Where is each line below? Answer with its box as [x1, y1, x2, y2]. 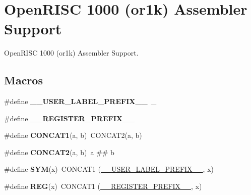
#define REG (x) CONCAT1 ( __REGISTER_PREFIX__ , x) [4, 181, 202, 191]
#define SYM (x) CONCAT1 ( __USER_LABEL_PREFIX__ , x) [4, 164, 214, 174]
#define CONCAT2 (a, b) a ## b [4, 147, 114, 157]
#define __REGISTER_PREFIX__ [4, 113, 135, 123]
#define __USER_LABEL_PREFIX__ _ [4, 96, 157, 107]
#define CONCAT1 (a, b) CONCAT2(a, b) [4, 130, 142, 140]
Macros [4, 72, 43, 88]
